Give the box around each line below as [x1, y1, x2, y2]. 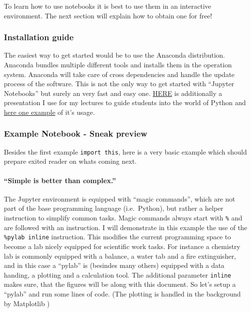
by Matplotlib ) [4, 298, 50, 308]
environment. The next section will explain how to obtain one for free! [4, 10, 212, 20]
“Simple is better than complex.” [4, 175, 116, 185]
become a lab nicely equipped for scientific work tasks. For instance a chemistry [4, 241, 240, 251]
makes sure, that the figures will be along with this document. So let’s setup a [4, 279, 236, 289]
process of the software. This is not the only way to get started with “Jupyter [4, 78, 235, 89]
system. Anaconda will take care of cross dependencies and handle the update [4, 69, 235, 79]
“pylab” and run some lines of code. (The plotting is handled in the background [4, 288, 241, 298]
